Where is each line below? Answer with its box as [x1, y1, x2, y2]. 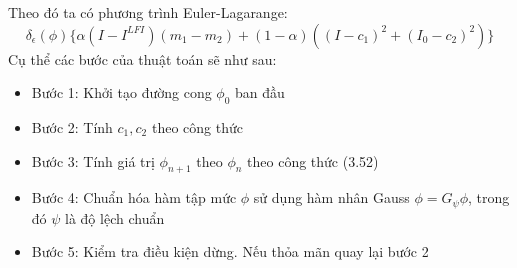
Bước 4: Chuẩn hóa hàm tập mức [31, 187, 237, 208]
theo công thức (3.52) [247, 150, 379, 171]
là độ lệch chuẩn [65, 207, 165, 228]
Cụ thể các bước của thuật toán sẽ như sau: [8, 48, 277, 69]
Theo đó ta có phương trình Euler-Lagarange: [8, 2, 288, 22]
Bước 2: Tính [31, 116, 113, 137]
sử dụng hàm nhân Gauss [253, 187, 410, 208]
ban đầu [235, 82, 285, 103]
